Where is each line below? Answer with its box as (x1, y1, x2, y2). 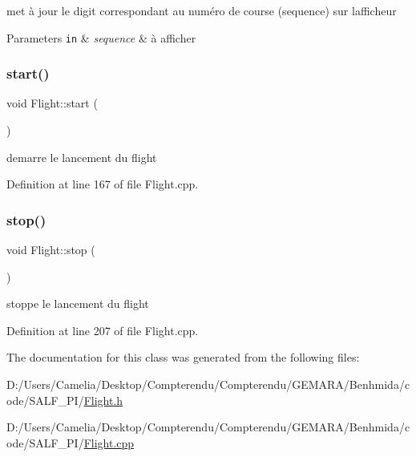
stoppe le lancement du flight (6, 295, 149, 312)
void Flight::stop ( (6, 241, 95, 258)
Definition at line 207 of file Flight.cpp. (6, 322, 199, 338)
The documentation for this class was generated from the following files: (6, 349, 360, 366)
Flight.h (83, 391, 123, 408)
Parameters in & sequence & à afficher (6, 29, 196, 46)
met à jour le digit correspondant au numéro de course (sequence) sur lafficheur (6, 2, 397, 18)
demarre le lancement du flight (6, 148, 157, 165)
